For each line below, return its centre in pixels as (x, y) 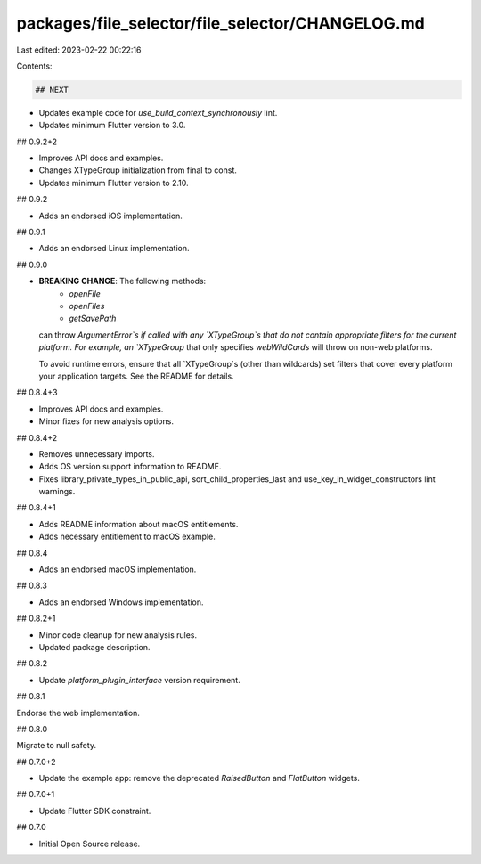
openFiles (87, 306)
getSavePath (93, 318)
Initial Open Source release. (90, 844)
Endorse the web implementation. (78, 713)
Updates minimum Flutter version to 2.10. (114, 183)
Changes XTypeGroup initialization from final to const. (138, 170)
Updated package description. (94, 647)
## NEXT (52, 90)
